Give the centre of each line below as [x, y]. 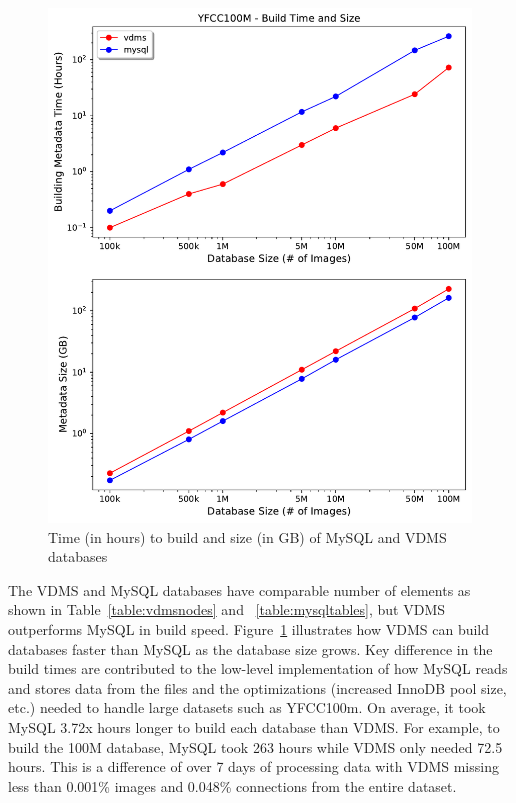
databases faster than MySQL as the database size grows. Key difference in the [250, 648]
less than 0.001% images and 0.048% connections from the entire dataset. [232, 785]
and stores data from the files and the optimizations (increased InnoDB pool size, [257, 687]
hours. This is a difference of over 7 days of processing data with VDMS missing [253, 766]
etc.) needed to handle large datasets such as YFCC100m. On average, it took [247, 707]
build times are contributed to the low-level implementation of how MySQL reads [258, 668]
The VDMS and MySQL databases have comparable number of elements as [239, 589]
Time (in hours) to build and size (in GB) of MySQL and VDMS [247, 536]
